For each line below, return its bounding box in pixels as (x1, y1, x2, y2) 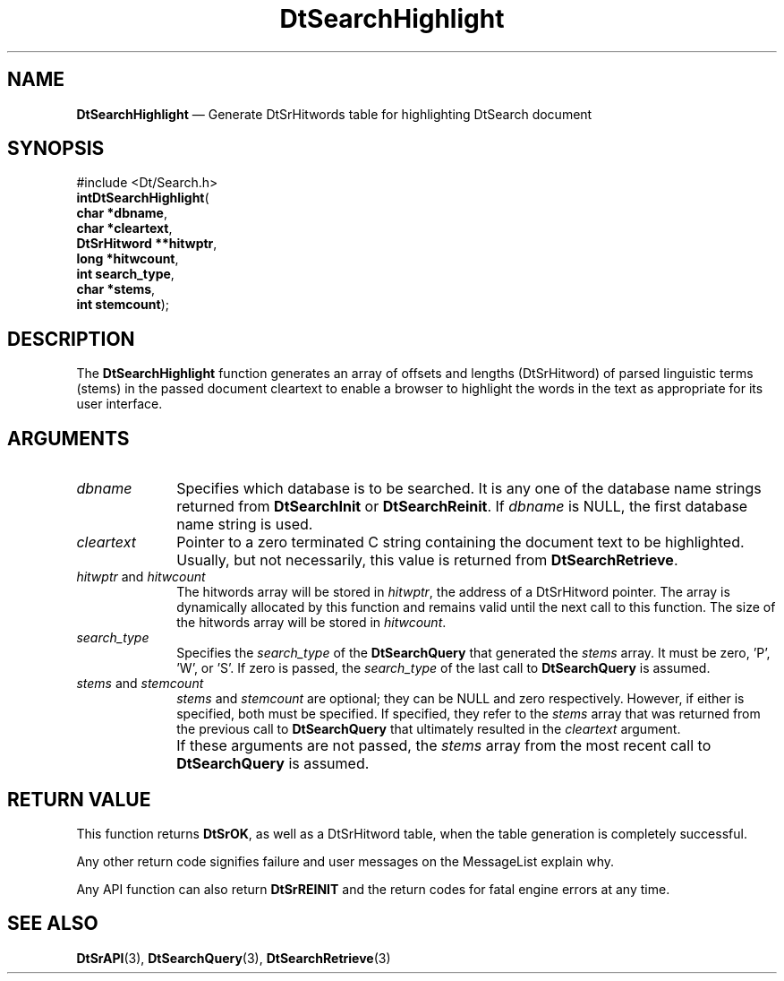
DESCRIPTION (7, 327, 135, 350)
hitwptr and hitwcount (76, 569, 206, 585)
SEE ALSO (7, 912, 98, 935)
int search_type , (76, 266, 175, 282)
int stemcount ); (76, 297, 170, 313)
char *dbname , (76, 205, 167, 221)
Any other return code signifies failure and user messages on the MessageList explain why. (76, 853, 615, 869)
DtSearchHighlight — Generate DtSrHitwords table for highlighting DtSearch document (76, 106, 592, 122)
